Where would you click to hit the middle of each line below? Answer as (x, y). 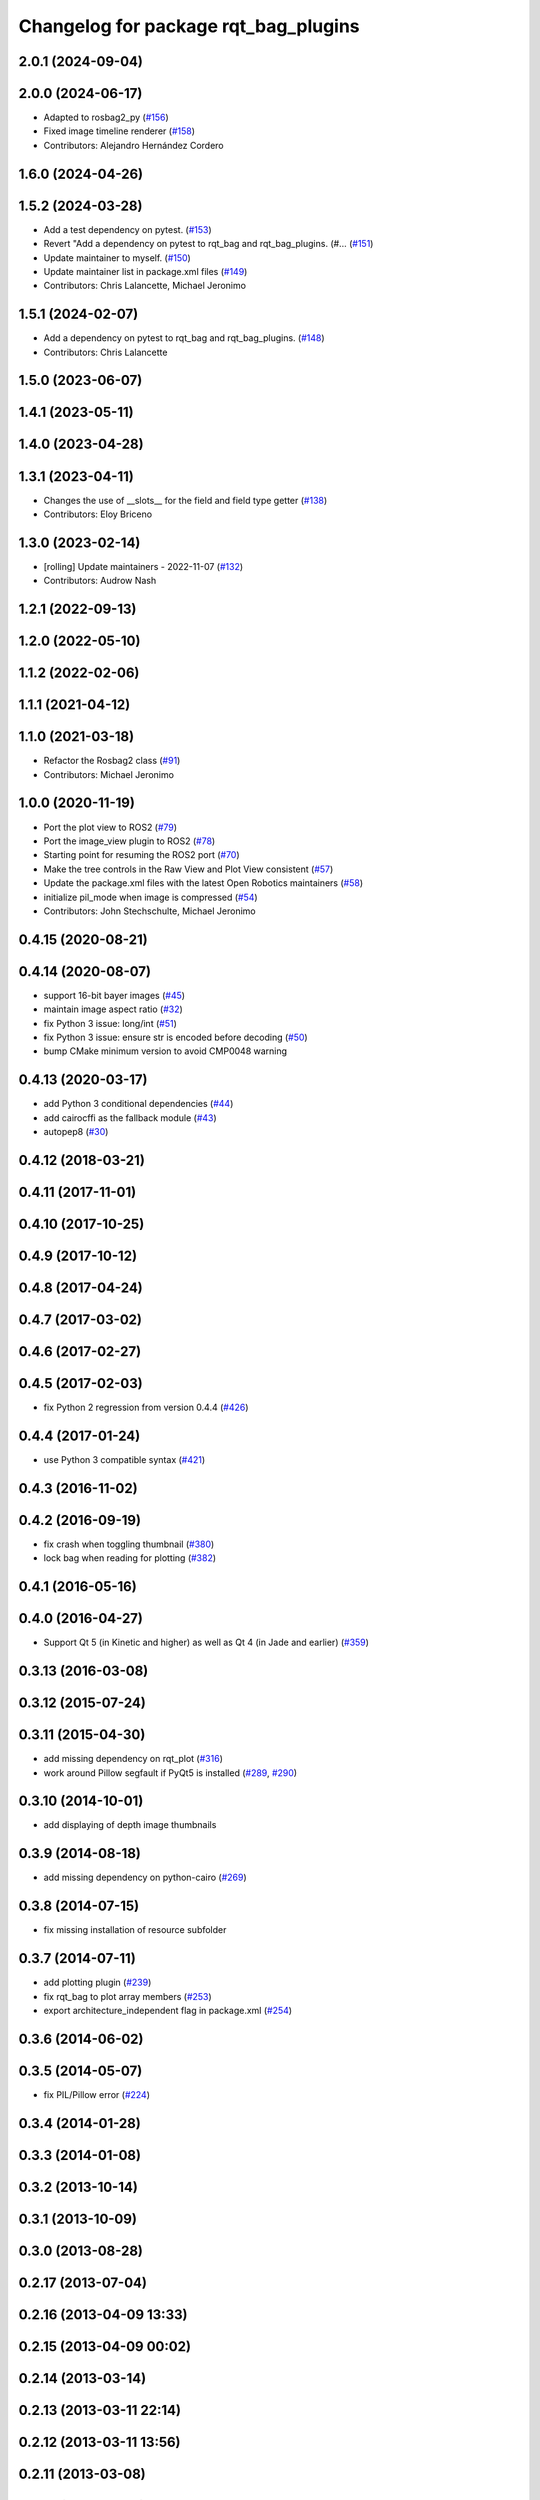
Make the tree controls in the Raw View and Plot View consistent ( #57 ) (188, 869)
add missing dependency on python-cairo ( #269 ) (145, 1877)
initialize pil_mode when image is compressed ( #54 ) (151, 897)
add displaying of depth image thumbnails (130, 1825)
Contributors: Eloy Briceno (98, 514)
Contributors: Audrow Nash (100, 581)
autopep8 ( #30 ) (76, 1132)
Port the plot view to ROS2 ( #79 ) (110, 827)
